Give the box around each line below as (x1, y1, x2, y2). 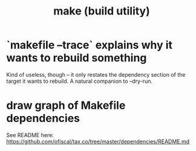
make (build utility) (53, 4, 150, 18)
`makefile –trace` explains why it (6, 38, 173, 52)
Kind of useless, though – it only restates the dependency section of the (6, 71, 186, 78)
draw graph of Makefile (6, 98, 126, 112)
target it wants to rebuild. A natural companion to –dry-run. (6, 77, 153, 85)
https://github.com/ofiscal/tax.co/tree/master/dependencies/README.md (6, 138, 190, 145)
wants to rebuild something (6, 51, 147, 65)
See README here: (6, 131, 54, 138)
